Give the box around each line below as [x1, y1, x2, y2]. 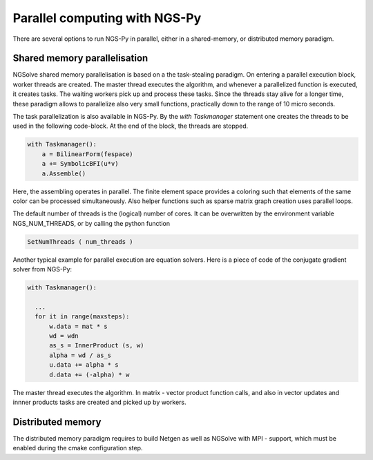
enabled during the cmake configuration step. [12, 444, 143, 452]
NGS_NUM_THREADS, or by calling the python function [12, 219, 171, 227]
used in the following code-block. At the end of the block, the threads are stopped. [12, 122, 249, 131]
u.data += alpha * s [49, 361, 119, 369]
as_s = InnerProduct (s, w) [49, 342, 144, 349]
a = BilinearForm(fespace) [41, 150, 134, 158]
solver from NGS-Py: [12, 265, 73, 274]
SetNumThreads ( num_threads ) [27, 238, 134, 245]
